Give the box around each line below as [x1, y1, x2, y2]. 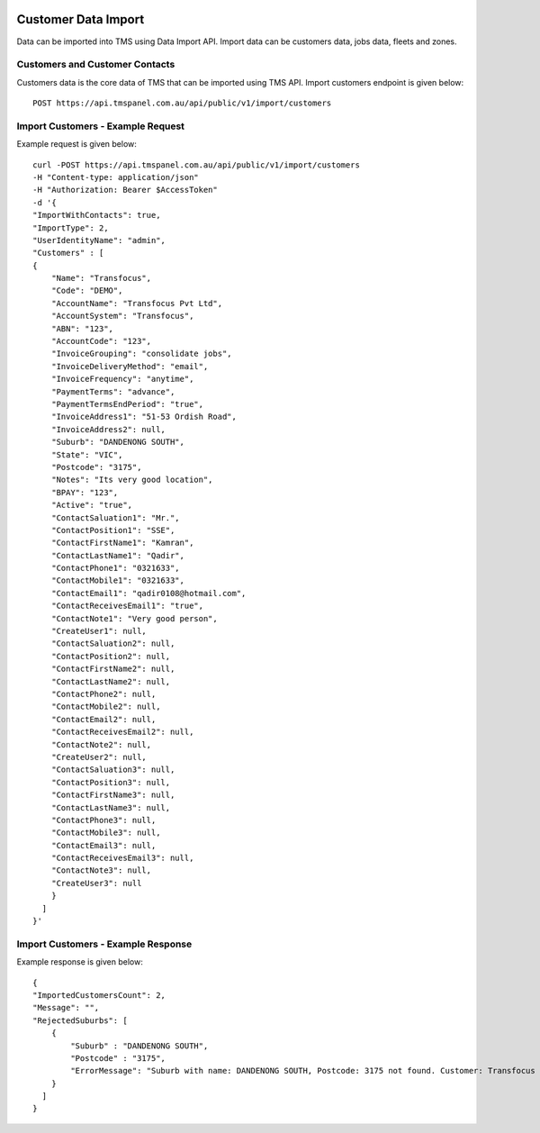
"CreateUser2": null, [50, 752, 148, 762]
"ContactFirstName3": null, [50, 790, 175, 801]
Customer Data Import [16, 12, 145, 27]
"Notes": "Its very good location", [50, 475, 213, 485]
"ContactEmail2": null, [50, 714, 157, 724]
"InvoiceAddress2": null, [50, 424, 166, 434]
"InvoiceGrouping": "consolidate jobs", [50, 349, 233, 359]
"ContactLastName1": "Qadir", [50, 550, 184, 560]
